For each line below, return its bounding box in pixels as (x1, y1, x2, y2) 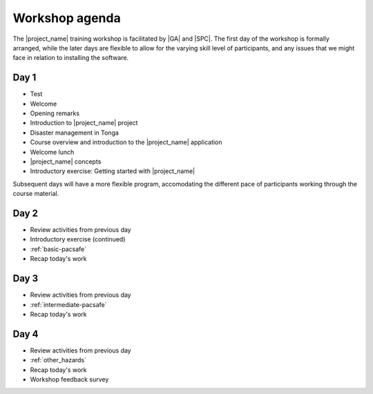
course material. (12, 190, 59, 198)
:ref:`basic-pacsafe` (30, 245, 87, 253)
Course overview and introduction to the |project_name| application (30, 138, 222, 146)
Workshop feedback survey (30, 375, 109, 383)
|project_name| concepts (30, 157, 102, 166)
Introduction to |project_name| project (30, 119, 138, 127)
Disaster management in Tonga (30, 128, 119, 137)
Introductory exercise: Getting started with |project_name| (30, 167, 195, 175)
